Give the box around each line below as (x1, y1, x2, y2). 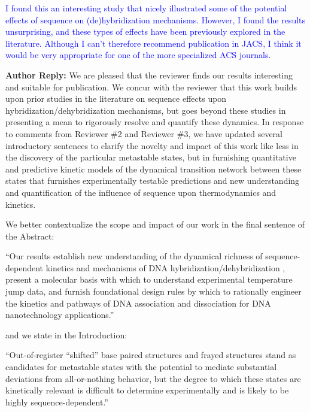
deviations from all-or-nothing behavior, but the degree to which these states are (5, 372, 301, 384)
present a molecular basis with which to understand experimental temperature (5, 273, 293, 286)
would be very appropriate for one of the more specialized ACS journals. (5, 49, 271, 61)
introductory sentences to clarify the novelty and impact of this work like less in (5, 139, 299, 152)
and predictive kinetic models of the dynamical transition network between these (5, 162, 302, 175)
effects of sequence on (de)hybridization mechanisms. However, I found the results (5, 13, 306, 26)
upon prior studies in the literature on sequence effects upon (5, 92, 227, 105)
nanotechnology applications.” (5, 308, 114, 321)
